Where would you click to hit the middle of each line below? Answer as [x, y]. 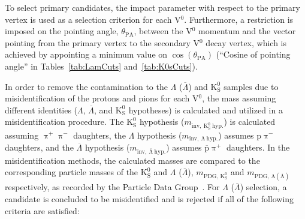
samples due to [251, 86]
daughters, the [99, 135]
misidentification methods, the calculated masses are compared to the [132, 160]
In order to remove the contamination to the [86, 86]
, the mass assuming [239, 98]
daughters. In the [258, 147]
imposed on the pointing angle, [62, 31]
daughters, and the [39, 147]
